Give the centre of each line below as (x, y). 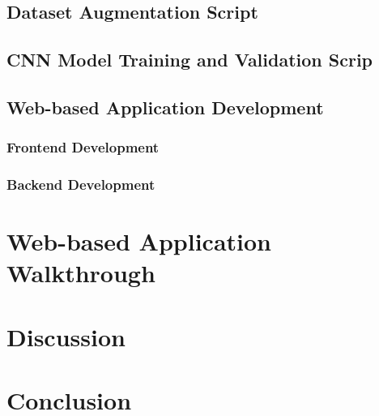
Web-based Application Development (165, 107)
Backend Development (81, 184)
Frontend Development (83, 147)
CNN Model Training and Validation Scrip (190, 60)
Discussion (66, 336)
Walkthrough (81, 273)
